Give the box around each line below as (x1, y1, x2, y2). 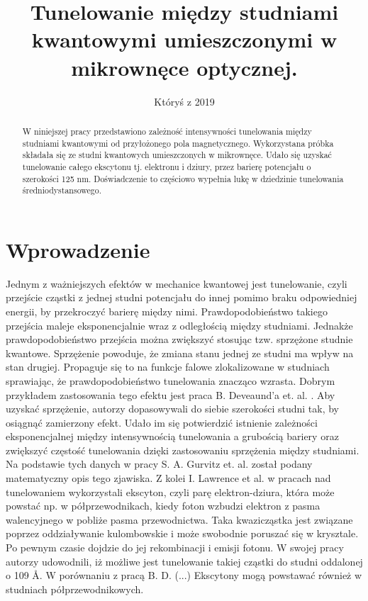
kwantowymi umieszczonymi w (31, 25, 338, 54)
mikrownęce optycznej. (71, 52, 298, 82)
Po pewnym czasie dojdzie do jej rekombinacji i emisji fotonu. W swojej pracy (6, 540, 344, 555)
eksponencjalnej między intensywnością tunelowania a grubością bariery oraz (6, 429, 339, 444)
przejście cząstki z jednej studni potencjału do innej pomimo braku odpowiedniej (6, 290, 357, 305)
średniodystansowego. (22, 184, 102, 196)
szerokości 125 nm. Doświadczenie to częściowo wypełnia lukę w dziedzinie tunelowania (22, 172, 344, 184)
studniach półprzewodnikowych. (6, 581, 144, 596)
